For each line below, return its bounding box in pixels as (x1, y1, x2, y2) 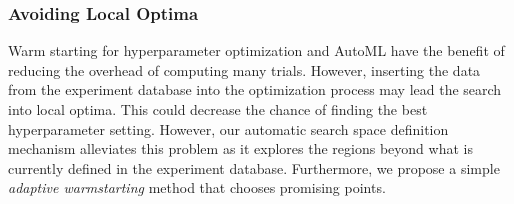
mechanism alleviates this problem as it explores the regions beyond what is (8, 138, 473, 159)
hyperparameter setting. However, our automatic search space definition (8, 118, 449, 139)
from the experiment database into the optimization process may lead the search (8, 79, 502, 100)
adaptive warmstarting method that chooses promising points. (8, 177, 386, 198)
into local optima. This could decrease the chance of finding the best (8, 99, 428, 119)
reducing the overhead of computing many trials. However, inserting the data (8, 59, 481, 80)
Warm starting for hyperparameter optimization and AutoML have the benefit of (8, 40, 505, 61)
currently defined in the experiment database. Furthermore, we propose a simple (8, 157, 500, 178)
